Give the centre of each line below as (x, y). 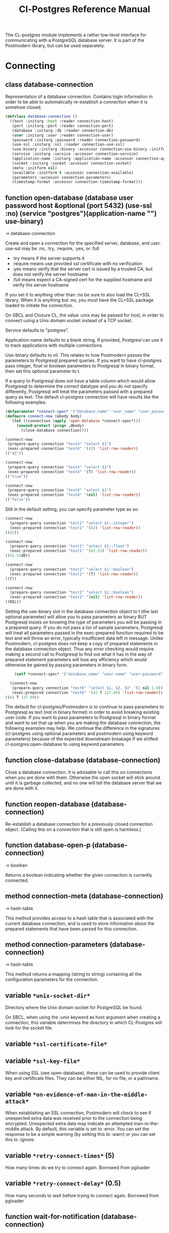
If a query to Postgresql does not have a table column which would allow (80, 381)
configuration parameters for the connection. (52, 979)
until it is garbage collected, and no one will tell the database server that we (83, 783)
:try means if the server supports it (48, 258)
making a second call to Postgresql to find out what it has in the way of (79, 654)
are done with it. (22, 788)
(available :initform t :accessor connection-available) (73, 173)
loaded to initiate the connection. (39, 305)
